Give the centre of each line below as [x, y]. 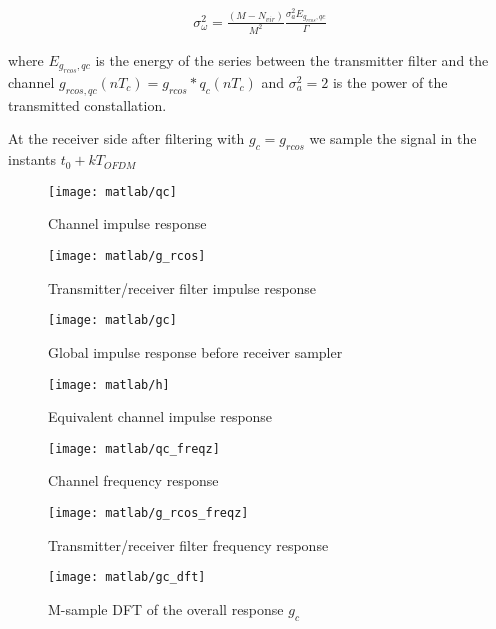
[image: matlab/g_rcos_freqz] [148, 513]
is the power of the [390, 81]
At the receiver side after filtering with [126, 138]
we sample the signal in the [393, 138]
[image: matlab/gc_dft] [127, 577]
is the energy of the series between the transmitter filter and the [292, 59]
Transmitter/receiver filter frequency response [188, 544]
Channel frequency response [133, 480]
